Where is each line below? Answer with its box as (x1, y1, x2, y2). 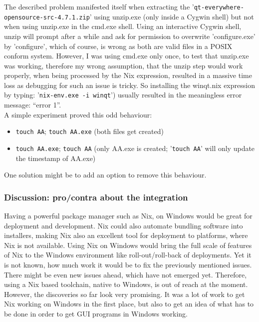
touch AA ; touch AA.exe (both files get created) (15, 126, 164, 136)
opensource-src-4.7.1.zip (4, 13, 90, 21)
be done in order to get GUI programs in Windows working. (4, 308, 188, 318)
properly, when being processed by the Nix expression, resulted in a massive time (4, 70, 252, 80)
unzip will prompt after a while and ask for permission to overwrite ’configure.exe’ (4, 30, 256, 41)
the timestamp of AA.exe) (15, 152, 96, 163)
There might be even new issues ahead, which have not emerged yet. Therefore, (4, 269, 247, 279)
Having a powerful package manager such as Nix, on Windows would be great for (4, 210, 253, 221)
